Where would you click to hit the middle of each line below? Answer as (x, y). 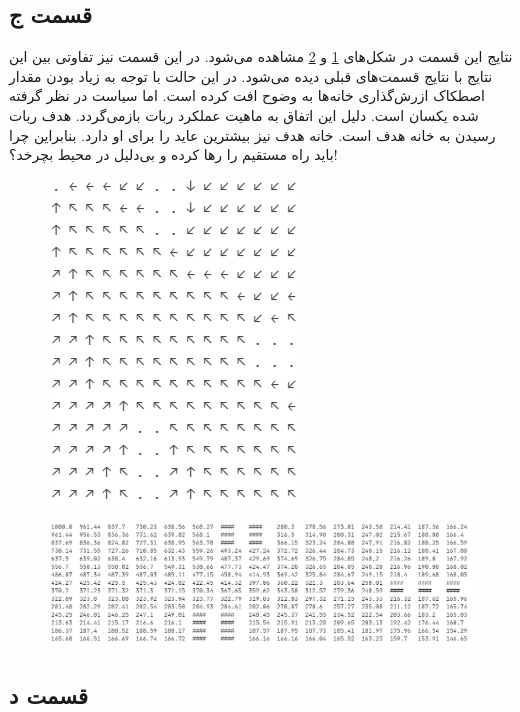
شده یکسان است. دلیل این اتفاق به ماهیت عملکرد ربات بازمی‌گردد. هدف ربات (244, 114)
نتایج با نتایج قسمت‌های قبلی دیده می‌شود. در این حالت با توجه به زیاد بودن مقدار (251, 75)
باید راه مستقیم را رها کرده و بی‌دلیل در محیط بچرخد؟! (173, 154)
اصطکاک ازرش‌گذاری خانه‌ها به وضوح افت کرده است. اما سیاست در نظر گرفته (247, 95)
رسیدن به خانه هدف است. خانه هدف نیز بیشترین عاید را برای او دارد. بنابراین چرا (252, 134)
